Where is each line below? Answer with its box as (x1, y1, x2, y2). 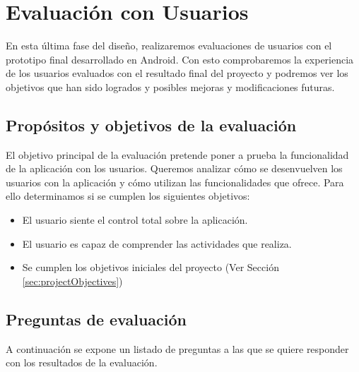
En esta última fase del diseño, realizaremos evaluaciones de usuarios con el (6, 38, 332, 53)
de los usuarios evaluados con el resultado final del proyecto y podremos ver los (6, 66, 348, 80)
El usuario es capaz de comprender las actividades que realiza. (22, 236, 292, 251)
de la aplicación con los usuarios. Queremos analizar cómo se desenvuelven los (6, 161, 343, 176)
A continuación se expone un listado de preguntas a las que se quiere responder (6, 341, 349, 356)
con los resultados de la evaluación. (6, 355, 158, 370)
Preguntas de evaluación (6, 308, 187, 330)
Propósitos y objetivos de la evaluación (6, 114, 297, 136)
